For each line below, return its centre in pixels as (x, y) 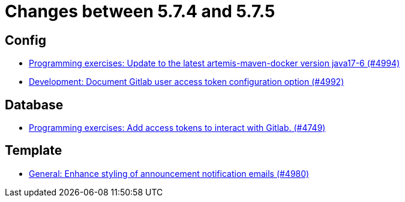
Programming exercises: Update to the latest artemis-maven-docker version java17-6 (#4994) (214, 63)
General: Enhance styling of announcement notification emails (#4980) (169, 173)
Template (34, 151)
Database (34, 105)
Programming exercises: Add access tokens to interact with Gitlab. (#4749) (177, 128)
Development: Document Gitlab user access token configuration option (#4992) (187, 82)
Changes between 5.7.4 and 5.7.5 (140, 11)
